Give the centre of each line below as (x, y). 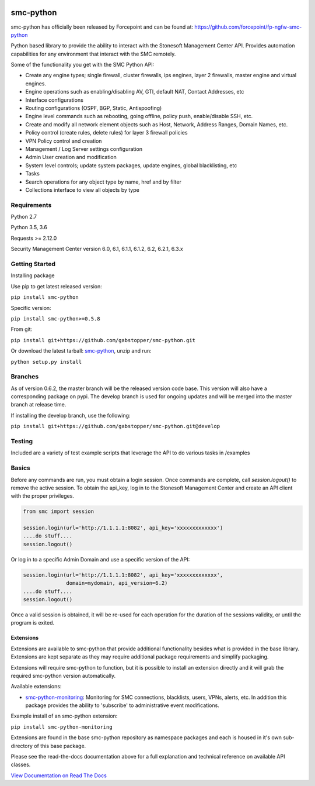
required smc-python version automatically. (63, 675)
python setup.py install (46, 362)
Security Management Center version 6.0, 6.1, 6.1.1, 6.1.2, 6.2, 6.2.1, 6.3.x (97, 249)
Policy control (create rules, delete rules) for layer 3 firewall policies (106, 133)
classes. (21, 765)
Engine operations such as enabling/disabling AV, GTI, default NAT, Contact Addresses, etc (135, 92)
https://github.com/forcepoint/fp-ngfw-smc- (248, 27)
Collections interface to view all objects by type (82, 189)
